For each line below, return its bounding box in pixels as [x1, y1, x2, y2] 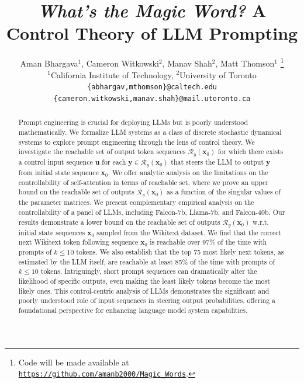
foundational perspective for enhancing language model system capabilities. [18, 305, 248, 315]
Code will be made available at [18, 356, 129, 368]
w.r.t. [252, 217, 269, 227]
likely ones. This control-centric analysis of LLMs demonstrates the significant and [18, 285, 270, 295]
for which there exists [217, 147, 284, 156]
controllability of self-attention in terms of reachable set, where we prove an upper [18, 177, 269, 187]
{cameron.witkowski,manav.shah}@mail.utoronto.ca [53, 94, 251, 103]
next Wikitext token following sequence [18, 237, 139, 247]
